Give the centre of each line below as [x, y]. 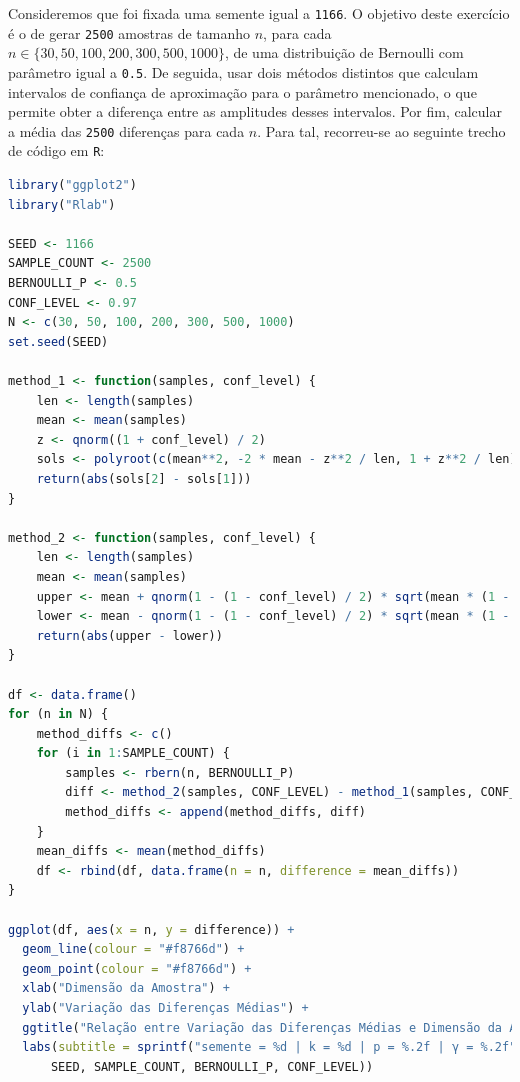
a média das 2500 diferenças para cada [126, 130]
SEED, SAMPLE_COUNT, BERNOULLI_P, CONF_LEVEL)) [212, 1066]
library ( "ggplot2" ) [72, 185]
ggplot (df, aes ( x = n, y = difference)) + [151, 929]
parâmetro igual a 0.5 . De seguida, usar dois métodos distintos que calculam [243, 71]
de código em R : [56, 150]
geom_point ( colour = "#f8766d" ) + [137, 968]
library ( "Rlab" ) [62, 204]
